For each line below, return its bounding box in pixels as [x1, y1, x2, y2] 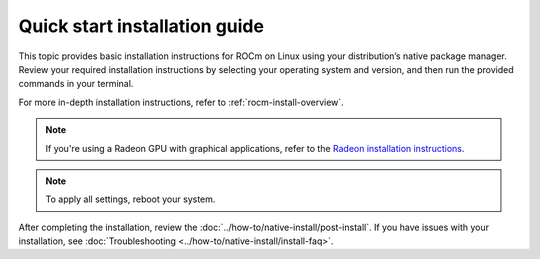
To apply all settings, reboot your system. [45, 193, 216, 205]
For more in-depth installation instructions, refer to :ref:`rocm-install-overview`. [18, 96, 344, 108]
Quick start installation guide [18, 15, 265, 37]
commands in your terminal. [18, 78, 134, 90]
